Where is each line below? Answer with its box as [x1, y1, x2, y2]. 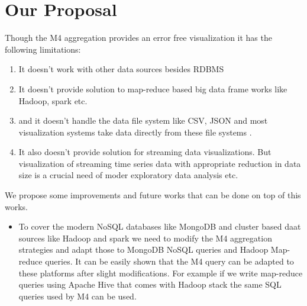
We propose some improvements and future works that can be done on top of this [5, 189, 301, 201]
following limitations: [5, 43, 81, 55]
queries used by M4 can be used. [18, 289, 137, 302]
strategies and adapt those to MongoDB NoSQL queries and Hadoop [18, 243, 269, 256]
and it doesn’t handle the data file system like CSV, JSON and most [18, 114, 268, 127]
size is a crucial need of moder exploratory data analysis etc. [18, 169, 238, 181]
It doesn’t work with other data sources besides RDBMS [18, 63, 224, 75]
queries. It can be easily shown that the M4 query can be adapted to [45, 255, 294, 268]
